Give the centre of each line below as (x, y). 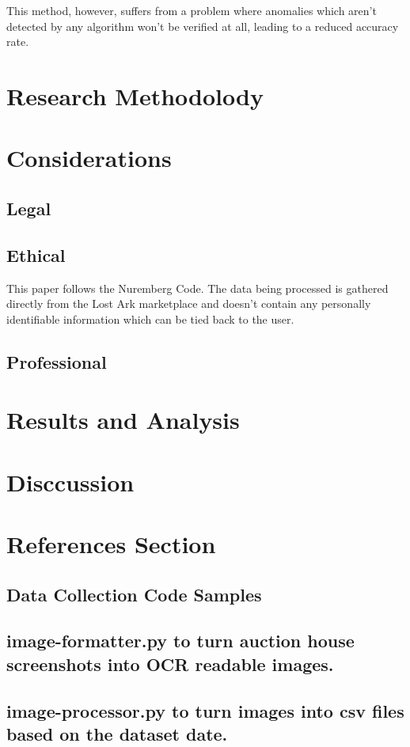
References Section (111, 544)
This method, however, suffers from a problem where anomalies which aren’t (192, 10)
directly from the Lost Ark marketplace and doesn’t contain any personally (189, 303)
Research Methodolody (135, 95)
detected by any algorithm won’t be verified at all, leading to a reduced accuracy (203, 26)
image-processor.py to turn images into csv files (205, 710)
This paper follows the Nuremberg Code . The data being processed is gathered (197, 288)
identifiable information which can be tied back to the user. (150, 319)
